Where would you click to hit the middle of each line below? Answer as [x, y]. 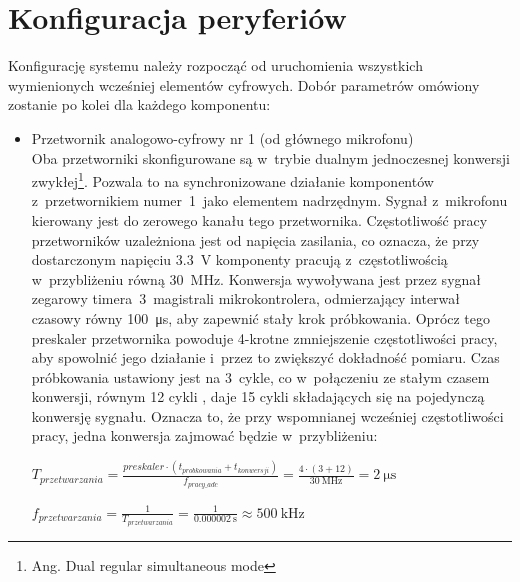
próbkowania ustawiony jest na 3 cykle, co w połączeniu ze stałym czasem [260, 376]
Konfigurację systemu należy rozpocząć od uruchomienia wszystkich [215, 65]
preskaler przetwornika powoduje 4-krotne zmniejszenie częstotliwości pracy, [264, 337]
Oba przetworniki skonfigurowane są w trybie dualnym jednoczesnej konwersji [270, 157]
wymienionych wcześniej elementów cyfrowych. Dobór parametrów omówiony [244, 84]
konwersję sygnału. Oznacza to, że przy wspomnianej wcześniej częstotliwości [267, 415]
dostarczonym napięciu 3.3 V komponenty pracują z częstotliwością [239, 259]
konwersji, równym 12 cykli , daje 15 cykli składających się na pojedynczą [258, 396]
